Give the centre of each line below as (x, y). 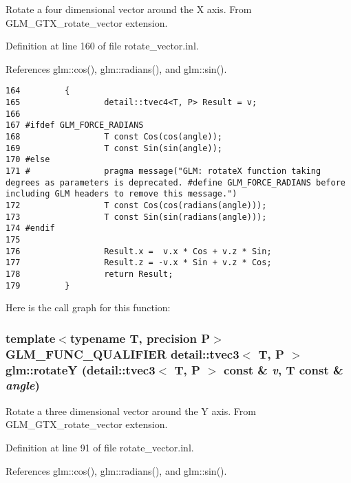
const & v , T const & (284, 369)
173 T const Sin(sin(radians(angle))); (136, 217)
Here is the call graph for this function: (88, 307)
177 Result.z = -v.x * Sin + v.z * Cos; (139, 263)
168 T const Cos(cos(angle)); (114, 137)
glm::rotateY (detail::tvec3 (81, 369)
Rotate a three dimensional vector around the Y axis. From (131, 411)
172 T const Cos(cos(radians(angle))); (136, 205)
